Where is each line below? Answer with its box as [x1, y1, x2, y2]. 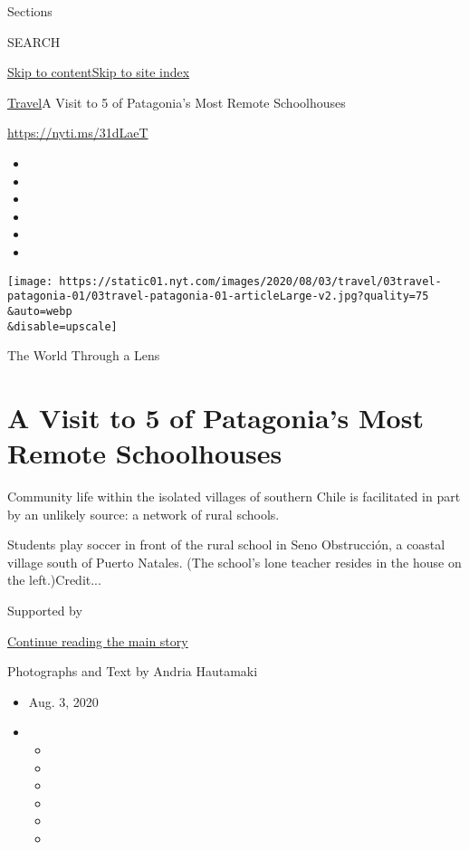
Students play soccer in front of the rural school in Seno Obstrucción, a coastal [7, 535, 445, 554]
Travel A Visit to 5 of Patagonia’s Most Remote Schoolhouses [7, 92, 346, 111]
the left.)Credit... [7, 570, 101, 589]
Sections [7, 2, 53, 20]
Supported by [7, 601, 82, 620]
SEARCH [7, 32, 61, 51]
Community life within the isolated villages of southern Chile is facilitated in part [7, 487, 461, 506]
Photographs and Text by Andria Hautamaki [7, 662, 258, 681]
